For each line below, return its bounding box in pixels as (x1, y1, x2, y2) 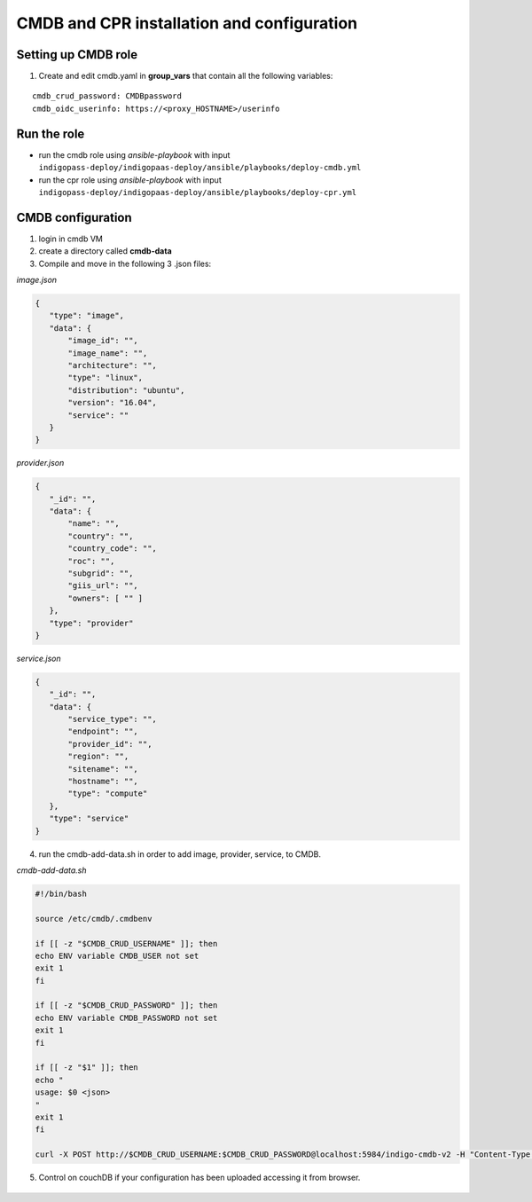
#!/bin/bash (35, 888, 88, 899)
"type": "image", (49, 310, 124, 321)
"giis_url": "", (67, 581, 139, 591)
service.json (16, 653, 61, 664)
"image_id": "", (67, 335, 139, 346)
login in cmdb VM (38, 233, 104, 244)
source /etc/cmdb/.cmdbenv (35, 914, 153, 923)
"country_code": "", (67, 544, 157, 554)
